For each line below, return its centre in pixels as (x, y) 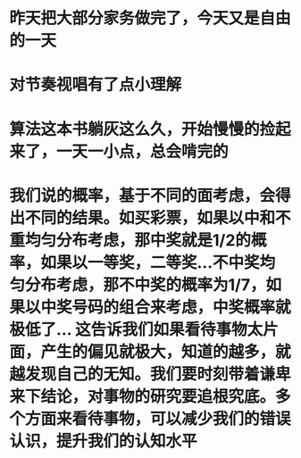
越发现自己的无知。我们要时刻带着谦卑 (150, 374)
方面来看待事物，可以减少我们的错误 (159, 418)
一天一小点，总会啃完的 (143, 151)
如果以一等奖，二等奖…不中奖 (150, 262)
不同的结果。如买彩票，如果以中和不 (159, 217)
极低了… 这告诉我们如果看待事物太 (136, 329)
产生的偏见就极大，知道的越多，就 (166, 351)
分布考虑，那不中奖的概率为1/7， (146, 284)
